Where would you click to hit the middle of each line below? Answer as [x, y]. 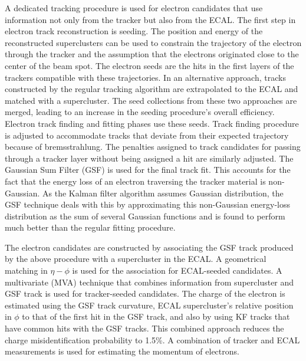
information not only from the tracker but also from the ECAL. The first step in [150, 19]
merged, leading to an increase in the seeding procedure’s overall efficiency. [140, 112]
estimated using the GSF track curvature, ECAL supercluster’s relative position [149, 305]
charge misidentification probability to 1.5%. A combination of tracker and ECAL [152, 339]
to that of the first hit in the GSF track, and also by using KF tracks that [156, 316]
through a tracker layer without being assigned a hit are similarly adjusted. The [149, 158]
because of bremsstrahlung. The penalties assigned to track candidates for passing [153, 147]
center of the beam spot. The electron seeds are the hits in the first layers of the [149, 65]
